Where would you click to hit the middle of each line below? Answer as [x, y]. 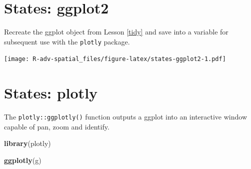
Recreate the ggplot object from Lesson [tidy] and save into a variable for [116, 32]
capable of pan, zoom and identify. [57, 126]
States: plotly [51, 93]
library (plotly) [27, 143]
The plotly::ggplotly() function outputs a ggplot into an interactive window [126, 117]
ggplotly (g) [23, 160]
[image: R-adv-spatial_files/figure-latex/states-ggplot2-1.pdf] [115, 59]
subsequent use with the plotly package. [67, 41]
